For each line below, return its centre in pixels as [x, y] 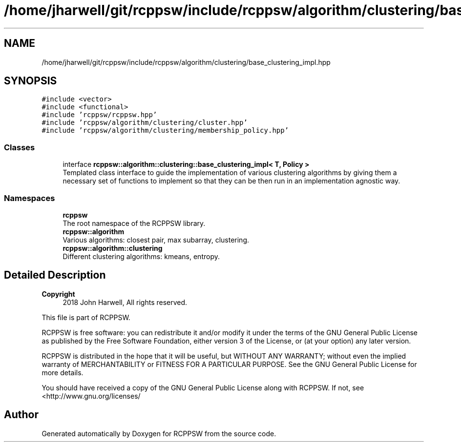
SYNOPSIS [31, 81]
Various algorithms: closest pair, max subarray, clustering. [156, 240]
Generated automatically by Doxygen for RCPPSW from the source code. [159, 433]
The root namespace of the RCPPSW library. [134, 223]
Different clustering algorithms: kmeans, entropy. [141, 256]
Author [21, 415]
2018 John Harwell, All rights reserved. [125, 302]
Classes [20, 147]
